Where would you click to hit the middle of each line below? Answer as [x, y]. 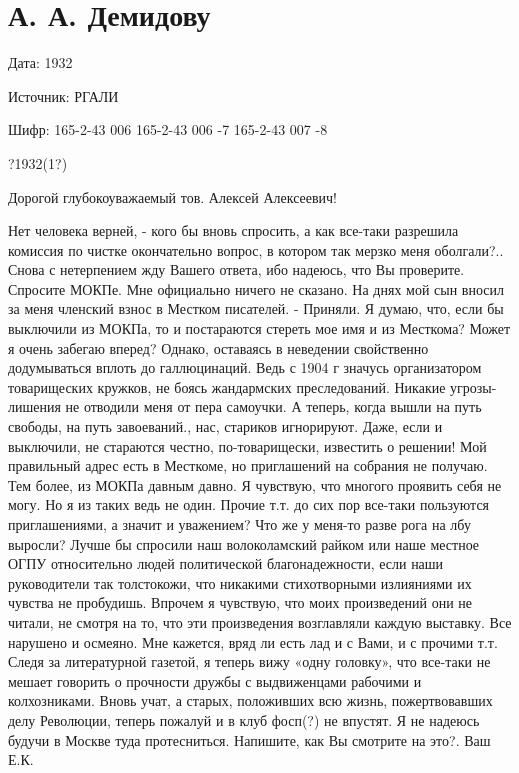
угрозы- [473, 386]
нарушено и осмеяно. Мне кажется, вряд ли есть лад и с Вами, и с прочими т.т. [253, 641]
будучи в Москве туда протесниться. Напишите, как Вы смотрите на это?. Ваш [249, 739]
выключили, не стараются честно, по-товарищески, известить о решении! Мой [247, 445]
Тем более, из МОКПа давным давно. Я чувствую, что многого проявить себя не [255, 484]
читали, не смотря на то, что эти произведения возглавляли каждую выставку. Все [260, 621]
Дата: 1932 [40, 62]
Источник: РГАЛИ [63, 95]
